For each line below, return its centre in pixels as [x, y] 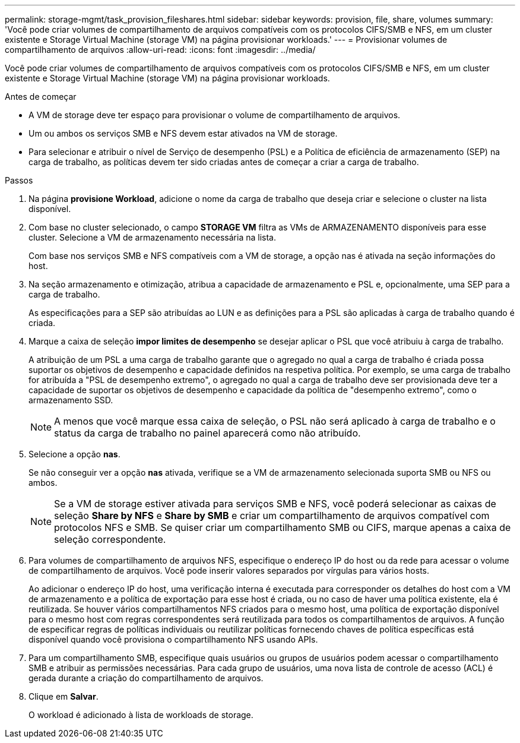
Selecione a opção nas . [74, 454]
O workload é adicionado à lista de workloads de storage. [141, 715]
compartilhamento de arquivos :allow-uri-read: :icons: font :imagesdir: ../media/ [160, 50]
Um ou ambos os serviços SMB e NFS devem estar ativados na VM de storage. [183, 133]
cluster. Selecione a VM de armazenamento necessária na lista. [152, 237]
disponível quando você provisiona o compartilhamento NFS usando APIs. [173, 639]
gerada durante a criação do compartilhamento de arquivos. [146, 678]
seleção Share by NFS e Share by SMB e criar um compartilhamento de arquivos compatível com [272, 516]
